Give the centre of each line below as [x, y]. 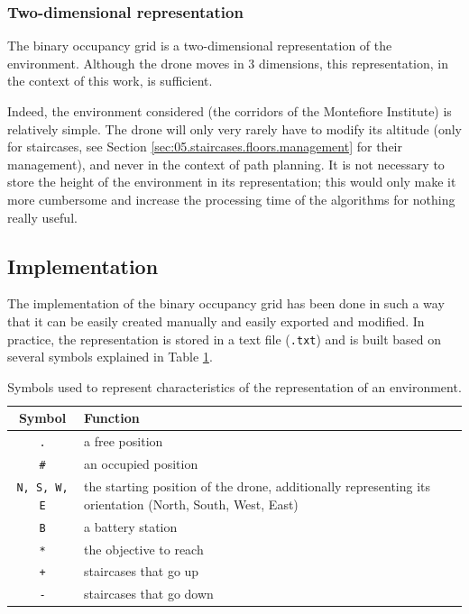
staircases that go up [142, 571]
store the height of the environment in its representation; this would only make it [232, 182]
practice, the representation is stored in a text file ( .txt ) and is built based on [225, 339]
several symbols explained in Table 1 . [110, 357]
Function [112, 418]
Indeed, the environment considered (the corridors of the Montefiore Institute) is [230, 111]
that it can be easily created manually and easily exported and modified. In [216, 321]
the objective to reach [144, 549]
